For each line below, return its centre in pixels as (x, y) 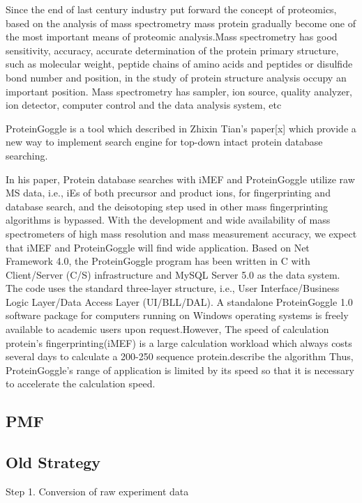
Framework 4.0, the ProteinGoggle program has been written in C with (158, 261)
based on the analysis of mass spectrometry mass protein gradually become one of (181, 23)
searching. (27, 155)
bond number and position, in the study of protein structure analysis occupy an (176, 77)
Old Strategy (53, 462)
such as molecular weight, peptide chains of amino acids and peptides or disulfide (179, 64)
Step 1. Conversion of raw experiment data (97, 492)
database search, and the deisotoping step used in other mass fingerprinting (167, 206)
